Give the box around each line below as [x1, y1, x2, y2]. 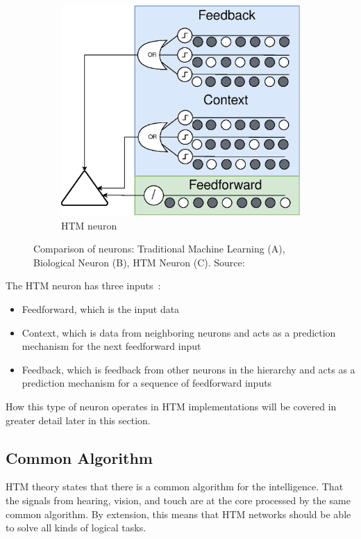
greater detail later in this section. [6, 412, 151, 427]
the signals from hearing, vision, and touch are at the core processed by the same [6, 492, 351, 507]
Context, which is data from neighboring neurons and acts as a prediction [22, 325, 336, 339]
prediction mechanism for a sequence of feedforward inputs [22, 376, 272, 390]
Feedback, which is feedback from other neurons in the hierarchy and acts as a [22, 362, 355, 376]
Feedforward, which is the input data [22, 301, 180, 316]
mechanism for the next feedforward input [22, 339, 201, 353]
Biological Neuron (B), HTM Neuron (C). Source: [33, 255, 245, 269]
